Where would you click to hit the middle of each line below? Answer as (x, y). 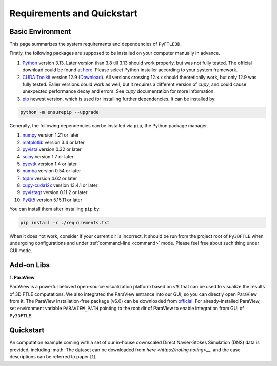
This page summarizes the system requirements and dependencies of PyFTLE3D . (95, 44)
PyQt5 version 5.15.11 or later (52, 200)
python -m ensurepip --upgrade (60, 112)
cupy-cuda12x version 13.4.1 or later (60, 185)
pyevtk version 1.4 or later (50, 164)
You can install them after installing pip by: (55, 209)
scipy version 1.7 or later (48, 157)
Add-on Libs (29, 265)
